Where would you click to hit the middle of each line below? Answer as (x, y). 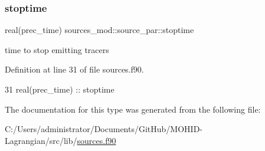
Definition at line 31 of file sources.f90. (74, 69)
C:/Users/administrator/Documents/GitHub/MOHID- (104, 129)
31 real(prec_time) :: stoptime (60, 89)
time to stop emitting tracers (57, 49)
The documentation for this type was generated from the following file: (133, 109)
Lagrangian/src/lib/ (41, 140)
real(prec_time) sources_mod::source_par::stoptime (99, 30)
